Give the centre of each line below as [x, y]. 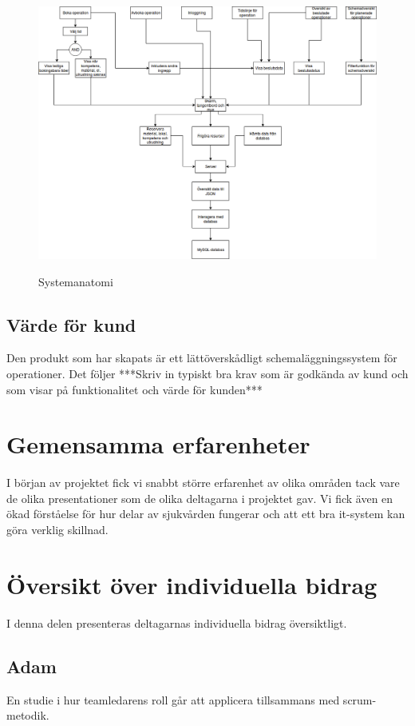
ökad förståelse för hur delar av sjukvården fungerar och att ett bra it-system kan [206, 514]
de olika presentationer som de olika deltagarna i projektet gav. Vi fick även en [200, 498]
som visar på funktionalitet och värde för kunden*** [134, 389]
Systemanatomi [76, 281]
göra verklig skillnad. [57, 529]
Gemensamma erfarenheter [158, 444]
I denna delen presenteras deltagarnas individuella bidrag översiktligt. [177, 622]
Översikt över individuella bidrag [192, 584]
